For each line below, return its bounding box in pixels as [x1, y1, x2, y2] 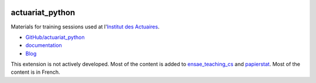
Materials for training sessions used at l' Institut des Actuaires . [11, 23, 160, 30]
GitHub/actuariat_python [25, 34, 85, 41]
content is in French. [11, 68, 61, 75]
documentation [25, 42, 63, 49]
